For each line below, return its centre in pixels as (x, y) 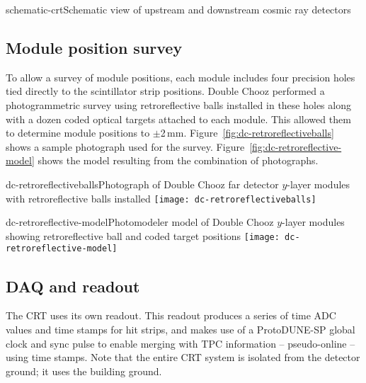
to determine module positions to (78, 133)
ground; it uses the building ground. (84, 371)
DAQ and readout (73, 286)
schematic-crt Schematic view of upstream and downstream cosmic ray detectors (178, 9)
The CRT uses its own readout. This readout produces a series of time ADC (171, 315)
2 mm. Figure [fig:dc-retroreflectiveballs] (247, 133)
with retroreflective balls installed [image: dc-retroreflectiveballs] (161, 198)
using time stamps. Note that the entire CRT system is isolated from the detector (183, 357)
